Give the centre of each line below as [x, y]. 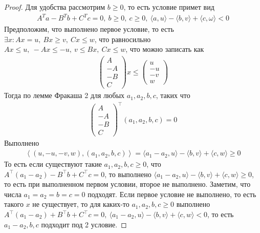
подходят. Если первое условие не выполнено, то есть [172, 194]
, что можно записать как [165, 49]
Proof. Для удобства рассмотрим [55, 7]
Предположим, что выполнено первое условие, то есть [89, 29]
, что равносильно [123, 39]
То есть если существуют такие [53, 164]
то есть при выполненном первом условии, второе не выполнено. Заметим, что [127, 184]
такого [14, 204]
